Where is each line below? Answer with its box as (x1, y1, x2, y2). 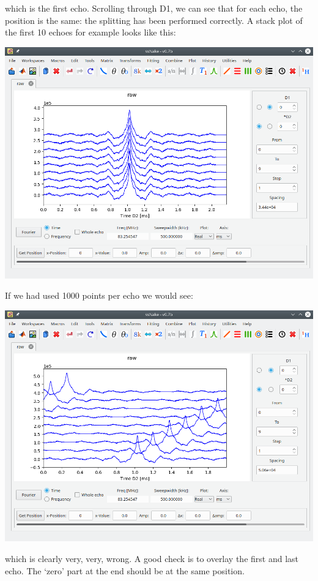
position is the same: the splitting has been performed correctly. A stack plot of (5, 13, 303, 26)
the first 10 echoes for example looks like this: (5, 26, 176, 39)
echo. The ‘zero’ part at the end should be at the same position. (5, 564, 245, 577)
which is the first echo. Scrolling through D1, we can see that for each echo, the (5, 2, 303, 14)
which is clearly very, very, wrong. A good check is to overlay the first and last (5, 552, 299, 565)
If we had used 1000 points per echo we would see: (5, 289, 193, 302)
